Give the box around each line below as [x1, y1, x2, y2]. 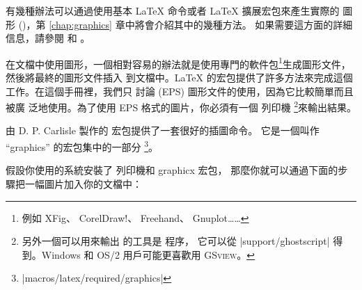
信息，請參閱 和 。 [6, 31, 90, 45]
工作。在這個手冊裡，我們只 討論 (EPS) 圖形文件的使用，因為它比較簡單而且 [6, 83, 354, 98]
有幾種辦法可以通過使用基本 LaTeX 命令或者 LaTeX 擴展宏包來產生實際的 [6, 3, 340, 17]
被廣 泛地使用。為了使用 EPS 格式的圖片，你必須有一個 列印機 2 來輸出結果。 [6, 98, 357, 114]
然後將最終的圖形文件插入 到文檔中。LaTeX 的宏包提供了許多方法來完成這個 [6, 70, 353, 85]
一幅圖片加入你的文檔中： [24, 176, 142, 191]
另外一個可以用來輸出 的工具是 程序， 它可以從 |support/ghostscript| [22, 234, 330, 248]
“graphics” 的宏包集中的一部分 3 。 [6, 138, 159, 154]
